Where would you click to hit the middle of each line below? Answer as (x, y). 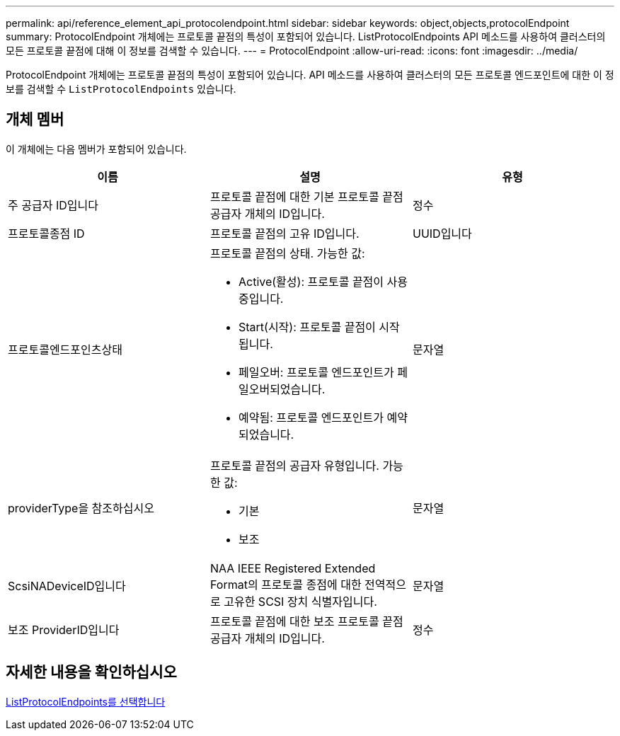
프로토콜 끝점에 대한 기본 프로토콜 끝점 (306, 196)
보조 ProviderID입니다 (64, 629)
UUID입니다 (442, 233)
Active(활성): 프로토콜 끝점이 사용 (323, 281)
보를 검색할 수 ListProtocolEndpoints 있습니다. (121, 89)
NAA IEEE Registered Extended (293, 568)
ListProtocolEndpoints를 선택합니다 (86, 701)
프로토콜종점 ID (46, 233)
